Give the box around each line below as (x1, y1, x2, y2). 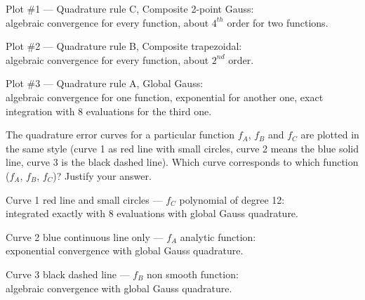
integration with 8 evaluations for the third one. (6, 103, 212, 118)
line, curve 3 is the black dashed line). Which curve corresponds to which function (6, 155, 359, 169)
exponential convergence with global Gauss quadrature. (6, 243, 244, 258)
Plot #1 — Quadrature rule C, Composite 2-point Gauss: (6, 1, 254, 15)
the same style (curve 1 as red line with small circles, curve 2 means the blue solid (6, 141, 359, 155)
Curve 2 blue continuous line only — (6, 229, 164, 244)
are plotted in (300, 127, 359, 142)
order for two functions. (227, 15, 328, 30)
